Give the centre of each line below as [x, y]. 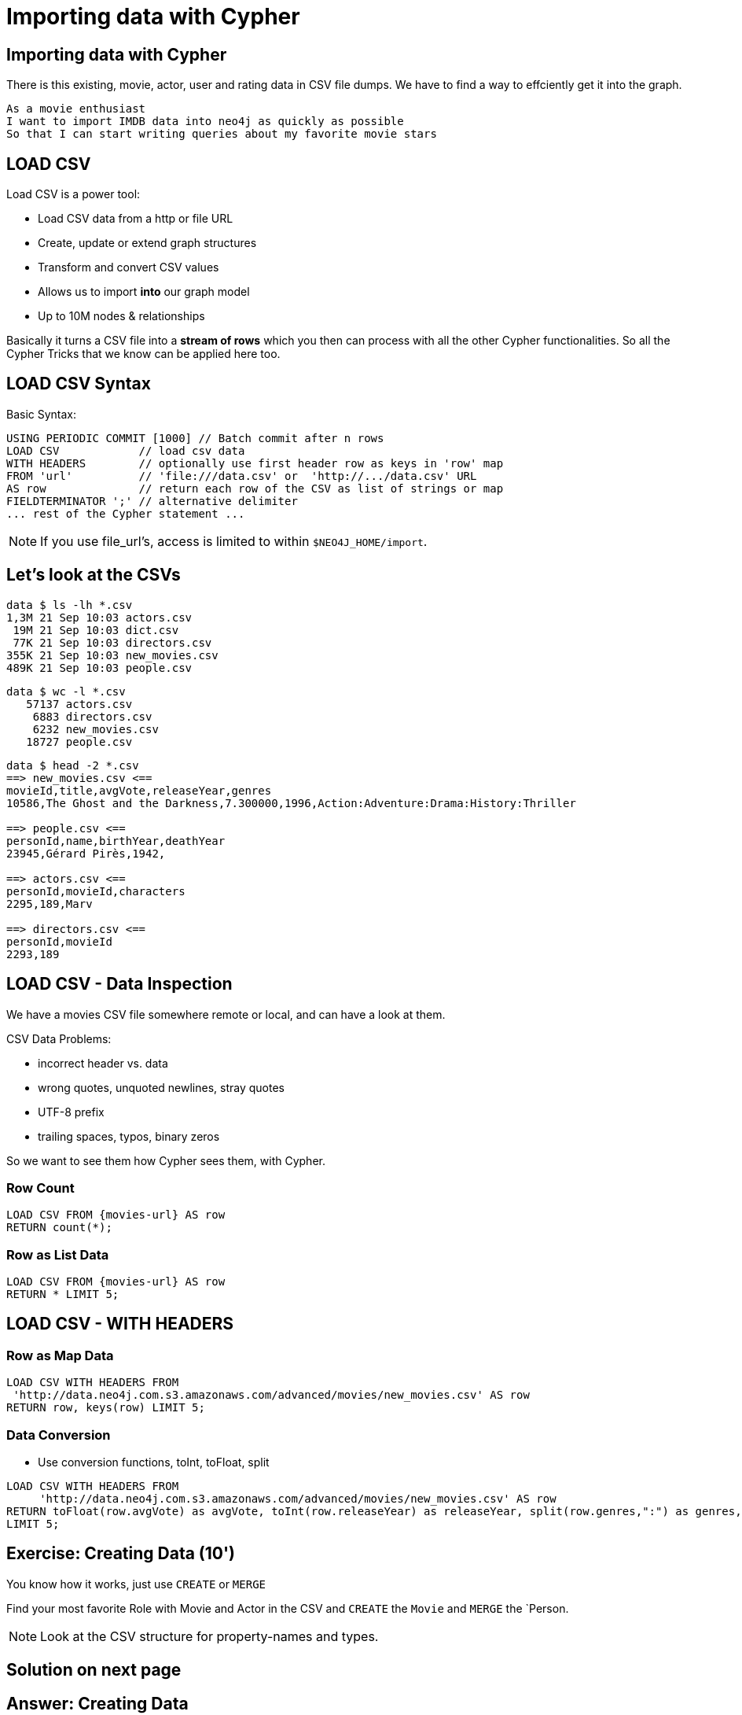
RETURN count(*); [59, 1228]
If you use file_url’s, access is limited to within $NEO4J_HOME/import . [234, 541]
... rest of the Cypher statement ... [126, 513]
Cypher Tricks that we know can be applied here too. [143, 354]
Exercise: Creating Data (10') [121, 1554]
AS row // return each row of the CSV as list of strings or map [255, 488]
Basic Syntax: [42, 414]
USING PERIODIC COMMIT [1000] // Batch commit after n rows [195, 438]
